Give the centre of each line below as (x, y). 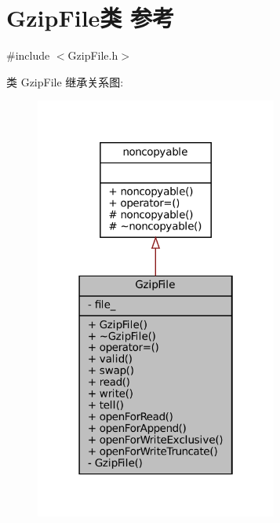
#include (28, 55)
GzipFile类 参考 (91, 18)
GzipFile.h (93, 55)
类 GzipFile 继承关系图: (65, 81)
